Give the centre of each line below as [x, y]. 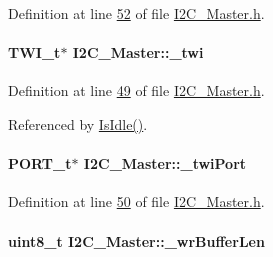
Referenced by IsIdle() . [78, 123]
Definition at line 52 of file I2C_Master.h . [136, 13]
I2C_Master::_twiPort [165, 163]
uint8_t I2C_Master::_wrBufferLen [136, 240]
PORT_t [40, 163]
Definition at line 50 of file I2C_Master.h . [136, 201]
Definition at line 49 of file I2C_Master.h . [136, 90]
